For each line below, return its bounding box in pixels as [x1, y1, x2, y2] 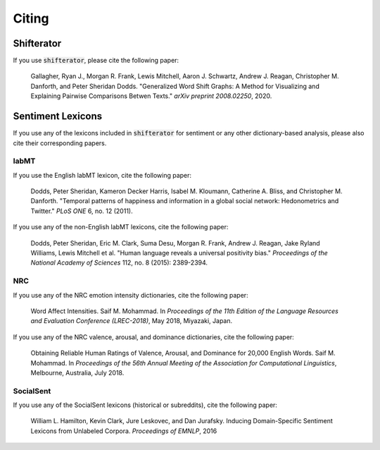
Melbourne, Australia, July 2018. [30, 368, 125, 377]
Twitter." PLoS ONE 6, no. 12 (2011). [30, 207, 133, 215]
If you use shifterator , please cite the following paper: [13, 56, 179, 65]
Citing [13, 11, 49, 26]
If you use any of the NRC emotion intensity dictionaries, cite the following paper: [13, 291, 249, 299]
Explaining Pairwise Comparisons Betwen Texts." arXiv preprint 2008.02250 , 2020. [30, 92, 272, 100]
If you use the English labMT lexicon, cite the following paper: [13, 171, 192, 179]
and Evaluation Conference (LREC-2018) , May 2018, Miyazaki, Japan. [30, 317, 233, 325]
